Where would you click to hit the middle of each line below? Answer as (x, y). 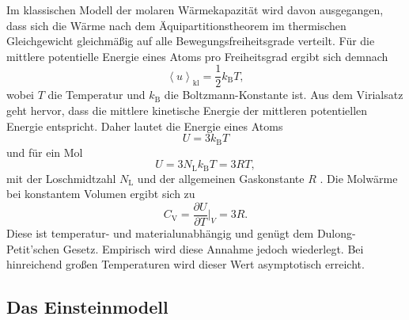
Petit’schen (33, 248)
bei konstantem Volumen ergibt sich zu (101, 194)
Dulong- (336, 232)
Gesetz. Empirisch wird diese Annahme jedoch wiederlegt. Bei (213, 248)
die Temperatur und (97, 95)
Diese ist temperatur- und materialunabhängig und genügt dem (160, 232)
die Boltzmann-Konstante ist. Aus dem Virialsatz (284, 95)
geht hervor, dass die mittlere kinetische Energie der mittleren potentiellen (187, 110)
